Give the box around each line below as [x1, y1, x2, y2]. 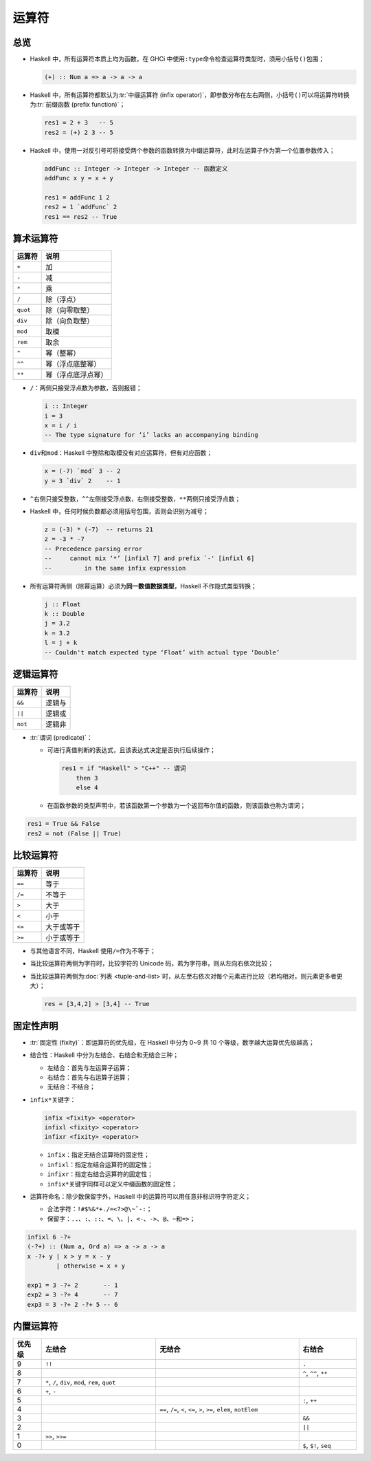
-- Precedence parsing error [44, 544, 143, 553]
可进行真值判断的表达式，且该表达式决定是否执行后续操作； [47, 746, 216, 754]
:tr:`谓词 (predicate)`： [30, 734, 93, 742]
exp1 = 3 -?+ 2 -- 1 [27, 1281, 118, 1289]
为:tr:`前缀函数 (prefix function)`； [30, 100, 126, 109]
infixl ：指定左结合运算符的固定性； [47, 1160, 154, 1169]
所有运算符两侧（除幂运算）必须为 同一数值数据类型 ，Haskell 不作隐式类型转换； [30, 582, 257, 590]
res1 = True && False [27, 820, 100, 828]
